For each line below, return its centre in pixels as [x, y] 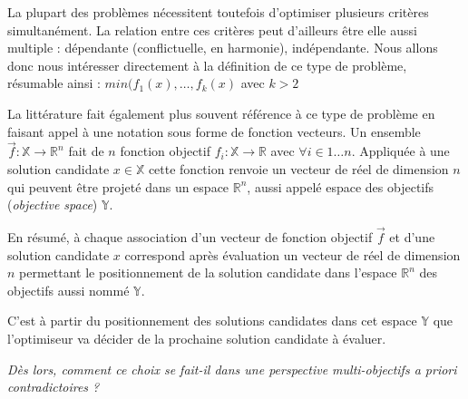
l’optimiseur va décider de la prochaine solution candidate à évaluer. [197, 338]
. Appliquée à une [400, 151]
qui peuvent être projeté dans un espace [118, 186]
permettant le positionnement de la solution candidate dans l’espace [208, 272]
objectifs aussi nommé [68, 290]
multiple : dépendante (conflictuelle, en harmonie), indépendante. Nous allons [223, 48]
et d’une [412, 236]
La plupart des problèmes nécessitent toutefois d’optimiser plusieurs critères [218, 12]
